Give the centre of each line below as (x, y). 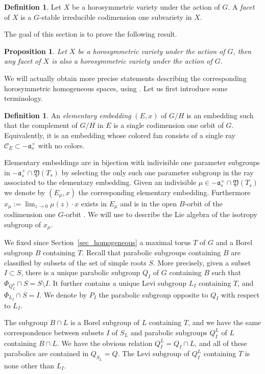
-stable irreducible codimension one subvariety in (115, 17)
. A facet (241, 7)
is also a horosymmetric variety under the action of (132, 61)
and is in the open (149, 203)
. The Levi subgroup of (153, 353)
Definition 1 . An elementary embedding (68, 115)
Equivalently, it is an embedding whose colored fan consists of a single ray (120, 135)
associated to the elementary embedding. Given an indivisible (100, 182)
